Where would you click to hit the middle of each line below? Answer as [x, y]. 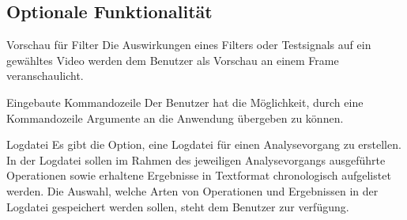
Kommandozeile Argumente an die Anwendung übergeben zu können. [175, 118]
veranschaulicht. [45, 76]
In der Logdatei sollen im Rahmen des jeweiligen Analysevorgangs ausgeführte [196, 159]
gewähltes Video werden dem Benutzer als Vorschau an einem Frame [173, 60]
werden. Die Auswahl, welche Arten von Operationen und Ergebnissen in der [192, 190]
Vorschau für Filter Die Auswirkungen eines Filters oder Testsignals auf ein [189, 45]
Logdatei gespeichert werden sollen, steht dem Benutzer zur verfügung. [178, 206]
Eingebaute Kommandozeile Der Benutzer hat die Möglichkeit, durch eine [185, 102]
